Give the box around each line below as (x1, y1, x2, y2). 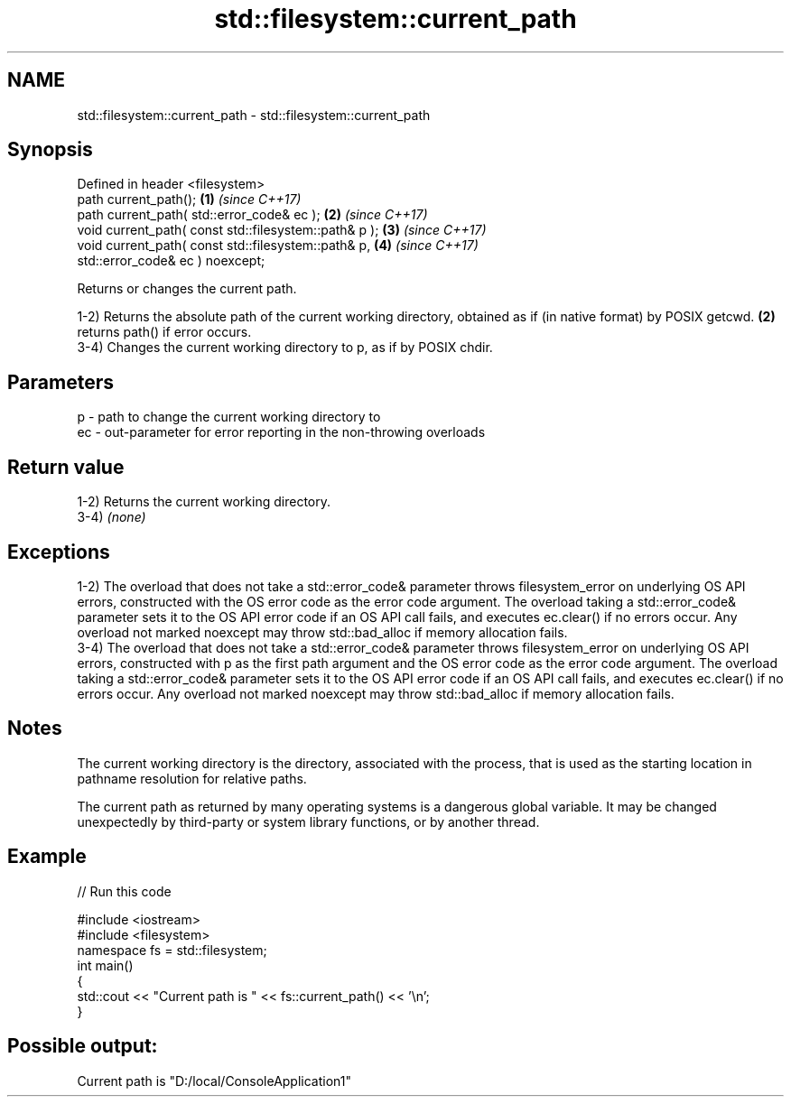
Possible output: (7, 1034, 158, 1058)
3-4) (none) (77, 509, 146, 525)
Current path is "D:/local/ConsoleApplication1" (77, 1072, 352, 1089)
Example (7, 845, 87, 868)
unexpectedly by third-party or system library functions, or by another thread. (77, 813, 540, 830)
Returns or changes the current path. (77, 281, 297, 297)
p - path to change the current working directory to (77, 409, 381, 425)
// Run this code (77, 883, 172, 899)
